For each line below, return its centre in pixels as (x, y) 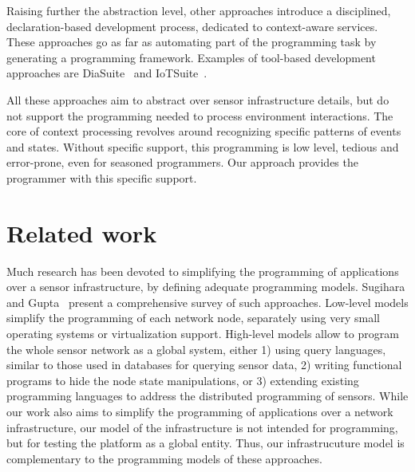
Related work (82, 232)
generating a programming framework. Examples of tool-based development (191, 57)
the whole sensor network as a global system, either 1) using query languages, (196, 349)
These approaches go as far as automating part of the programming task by (192, 42)
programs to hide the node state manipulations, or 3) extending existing (183, 380)
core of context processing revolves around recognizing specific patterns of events (204, 131)
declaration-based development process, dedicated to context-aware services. (192, 26)
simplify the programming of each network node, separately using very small (193, 318)
